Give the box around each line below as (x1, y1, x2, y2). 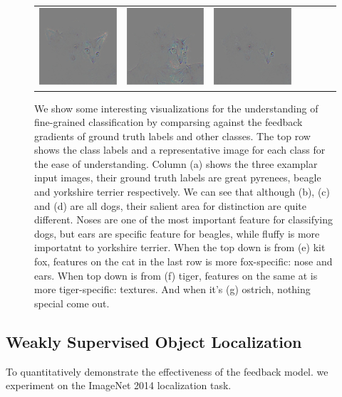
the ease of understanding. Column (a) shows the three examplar (34, 156, 318, 171)
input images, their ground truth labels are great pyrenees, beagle (34, 170, 321, 185)
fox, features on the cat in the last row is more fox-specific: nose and (34, 254, 333, 269)
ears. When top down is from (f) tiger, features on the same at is (34, 268, 318, 282)
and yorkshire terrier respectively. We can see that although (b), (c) (34, 184, 331, 199)
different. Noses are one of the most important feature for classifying (34, 212, 333, 227)
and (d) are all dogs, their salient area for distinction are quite (34, 198, 306, 213)
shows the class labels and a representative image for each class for (34, 142, 326, 157)
